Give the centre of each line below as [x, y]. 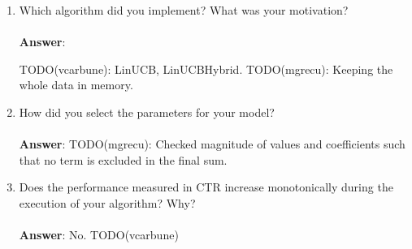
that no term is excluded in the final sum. [123, 159]
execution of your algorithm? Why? [107, 202]
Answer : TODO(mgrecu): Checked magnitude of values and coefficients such [212, 144]
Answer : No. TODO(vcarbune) [99, 235]
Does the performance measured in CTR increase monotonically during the [206, 187]
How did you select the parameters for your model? [147, 112]
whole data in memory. [76, 85]
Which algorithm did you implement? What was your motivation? [184, 10]
